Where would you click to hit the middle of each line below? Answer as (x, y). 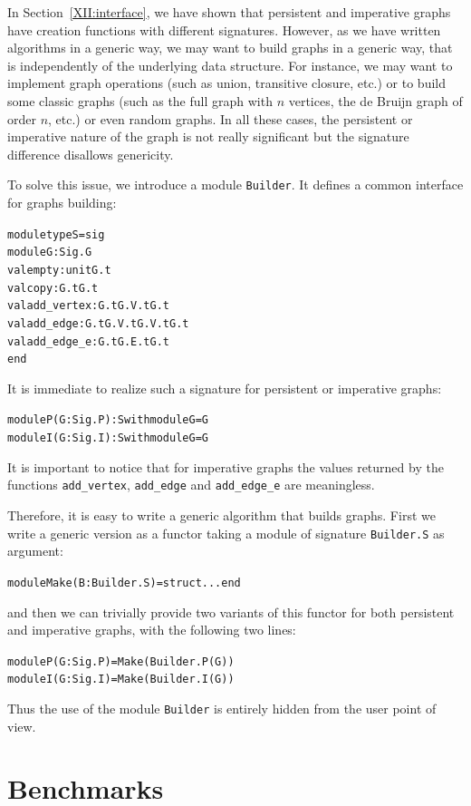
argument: (35, 551)
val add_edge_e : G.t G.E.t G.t (89, 341)
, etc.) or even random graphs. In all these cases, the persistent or (231, 118)
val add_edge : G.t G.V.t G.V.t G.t (98, 323)
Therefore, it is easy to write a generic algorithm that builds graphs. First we (221, 515)
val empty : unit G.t (59, 270)
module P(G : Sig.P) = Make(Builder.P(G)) (121, 661)
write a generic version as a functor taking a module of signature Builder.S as (226, 533)
